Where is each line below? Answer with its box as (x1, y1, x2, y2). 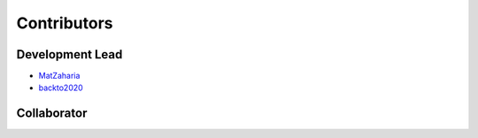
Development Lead (16, 47, 123, 62)
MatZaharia (38, 71, 81, 81)
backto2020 (38, 82, 83, 93)
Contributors (16, 13, 114, 33)
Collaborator (16, 106, 88, 121)
